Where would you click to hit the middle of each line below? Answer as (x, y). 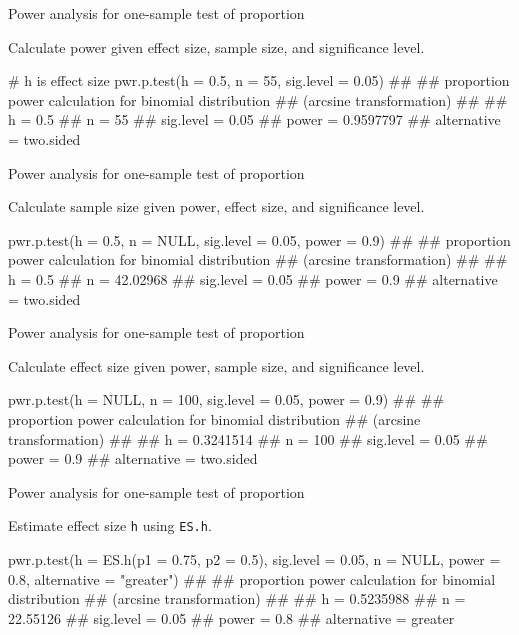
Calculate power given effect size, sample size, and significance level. (216, 46)
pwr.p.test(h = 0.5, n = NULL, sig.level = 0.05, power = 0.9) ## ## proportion (259, 239)
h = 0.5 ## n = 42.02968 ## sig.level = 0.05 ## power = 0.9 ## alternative (253, 278)
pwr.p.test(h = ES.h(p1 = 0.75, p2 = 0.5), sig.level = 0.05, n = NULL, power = (254, 558)
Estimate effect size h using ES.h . (110, 525)
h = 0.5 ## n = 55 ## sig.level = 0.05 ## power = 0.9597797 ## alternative (254, 119)
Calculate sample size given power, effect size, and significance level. (216, 206)
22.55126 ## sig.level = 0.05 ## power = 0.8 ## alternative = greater (231, 617)
